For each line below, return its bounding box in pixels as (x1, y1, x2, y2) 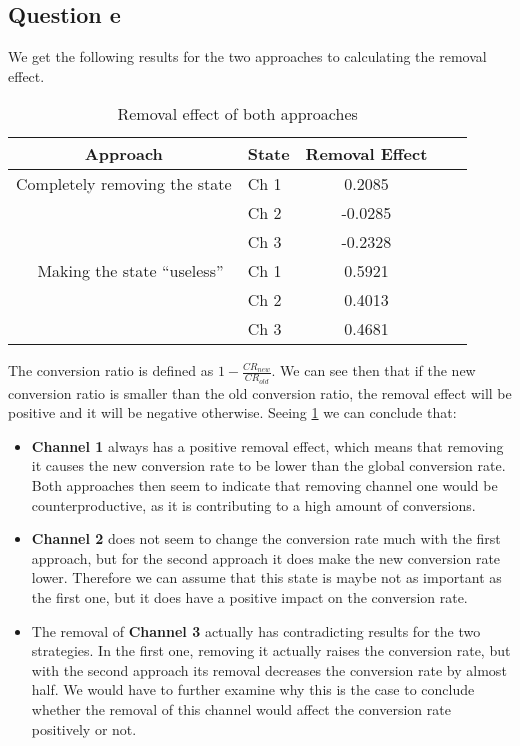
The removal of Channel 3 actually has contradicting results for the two (31, 620, 481, 641)
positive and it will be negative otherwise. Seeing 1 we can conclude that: (8, 402, 457, 423)
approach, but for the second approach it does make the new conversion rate (31, 547, 501, 568)
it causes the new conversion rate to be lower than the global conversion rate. (31, 455, 506, 476)
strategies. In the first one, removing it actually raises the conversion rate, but (31, 640, 511, 661)
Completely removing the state (16, 172, 232, 196)
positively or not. (31, 718, 137, 739)
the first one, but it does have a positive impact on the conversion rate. (31, 586, 468, 607)
